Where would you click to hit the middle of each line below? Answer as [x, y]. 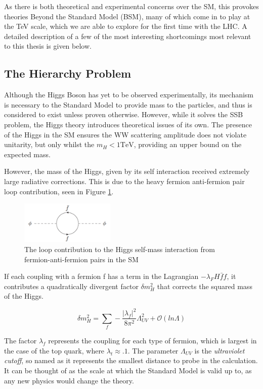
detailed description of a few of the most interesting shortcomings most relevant [128, 36]
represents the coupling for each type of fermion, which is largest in [152, 341]
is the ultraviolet [220, 350]
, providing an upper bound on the [188, 144]
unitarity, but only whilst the [49, 144]
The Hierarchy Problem [68, 73]
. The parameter [153, 350]
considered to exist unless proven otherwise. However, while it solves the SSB [124, 114]
